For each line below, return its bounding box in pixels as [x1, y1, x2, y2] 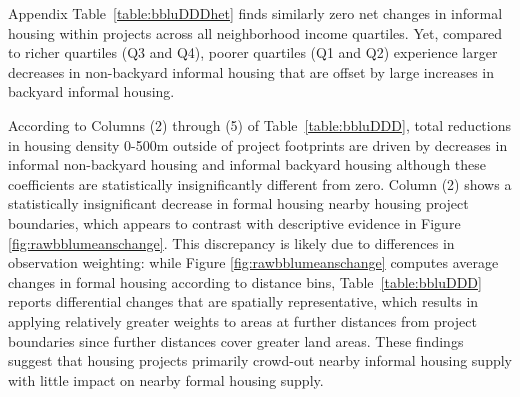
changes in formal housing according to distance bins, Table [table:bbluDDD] [8, 271, 482, 292]
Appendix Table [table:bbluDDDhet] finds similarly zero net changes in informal [8, 3, 503, 23]
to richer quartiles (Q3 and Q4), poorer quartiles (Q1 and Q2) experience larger [8, 42, 498, 63]
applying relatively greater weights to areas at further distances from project [8, 310, 477, 331]
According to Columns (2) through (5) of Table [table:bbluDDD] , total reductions [8, 114, 512, 135]
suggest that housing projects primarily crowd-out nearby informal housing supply [8, 350, 512, 371]
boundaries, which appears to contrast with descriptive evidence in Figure [8, 212, 461, 233]
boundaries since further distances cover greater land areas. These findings [8, 330, 464, 351]
